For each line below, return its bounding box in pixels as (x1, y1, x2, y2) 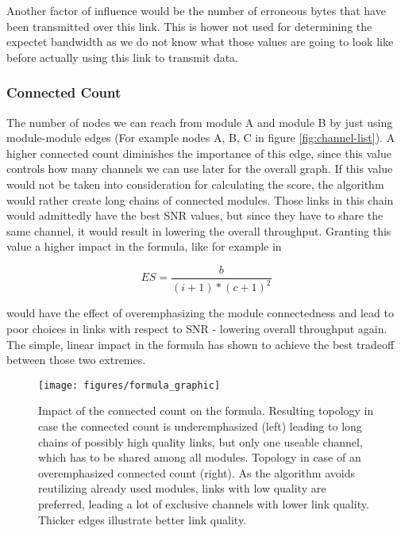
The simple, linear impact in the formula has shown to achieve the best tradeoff (6, 336, 395, 352)
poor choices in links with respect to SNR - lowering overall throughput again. (6, 320, 388, 336)
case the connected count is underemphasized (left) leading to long (38, 417, 362, 434)
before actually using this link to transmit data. (6, 48, 239, 65)
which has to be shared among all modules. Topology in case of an (38, 449, 361, 466)
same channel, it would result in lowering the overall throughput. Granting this (6, 222, 391, 239)
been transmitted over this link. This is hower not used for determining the (6, 17, 372, 34)
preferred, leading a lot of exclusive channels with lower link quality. (38, 495, 369, 512)
